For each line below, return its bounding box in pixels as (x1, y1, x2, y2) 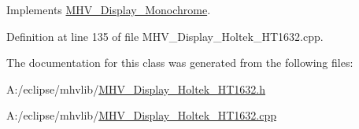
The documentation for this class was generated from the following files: (6, 54, 353, 71)
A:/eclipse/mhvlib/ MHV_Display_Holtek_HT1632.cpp (6, 107, 276, 123)
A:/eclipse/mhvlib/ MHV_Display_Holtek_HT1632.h (6, 80, 265, 97)
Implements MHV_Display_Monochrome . (6, 2, 211, 17)
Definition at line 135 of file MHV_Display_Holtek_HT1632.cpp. (6, 28, 324, 44)
